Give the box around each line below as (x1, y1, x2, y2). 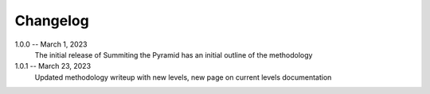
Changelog (14, 12, 89, 29)
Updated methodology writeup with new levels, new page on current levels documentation (34, 72, 332, 82)
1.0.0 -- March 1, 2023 (14, 39, 88, 49)
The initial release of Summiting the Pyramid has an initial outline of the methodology (34, 50, 313, 59)
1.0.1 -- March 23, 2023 (14, 62, 92, 71)
